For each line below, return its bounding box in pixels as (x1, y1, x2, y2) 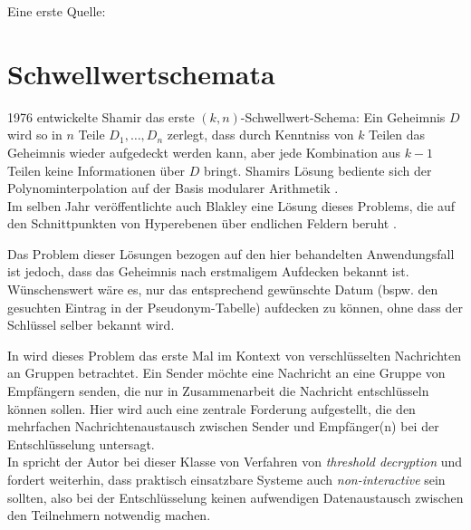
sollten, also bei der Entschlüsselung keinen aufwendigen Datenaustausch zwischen (7, 487, 464, 506)
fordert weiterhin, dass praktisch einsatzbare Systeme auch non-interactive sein (7, 470, 446, 488)
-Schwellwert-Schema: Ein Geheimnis (240, 107, 446, 126)
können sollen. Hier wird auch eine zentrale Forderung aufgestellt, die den (7, 399, 416, 418)
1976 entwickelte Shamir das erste (7, 107, 195, 126)
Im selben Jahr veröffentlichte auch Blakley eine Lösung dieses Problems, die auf (7, 196, 455, 215)
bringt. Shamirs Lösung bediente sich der (204, 160, 432, 179)
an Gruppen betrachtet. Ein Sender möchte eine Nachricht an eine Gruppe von (7, 363, 446, 382)
